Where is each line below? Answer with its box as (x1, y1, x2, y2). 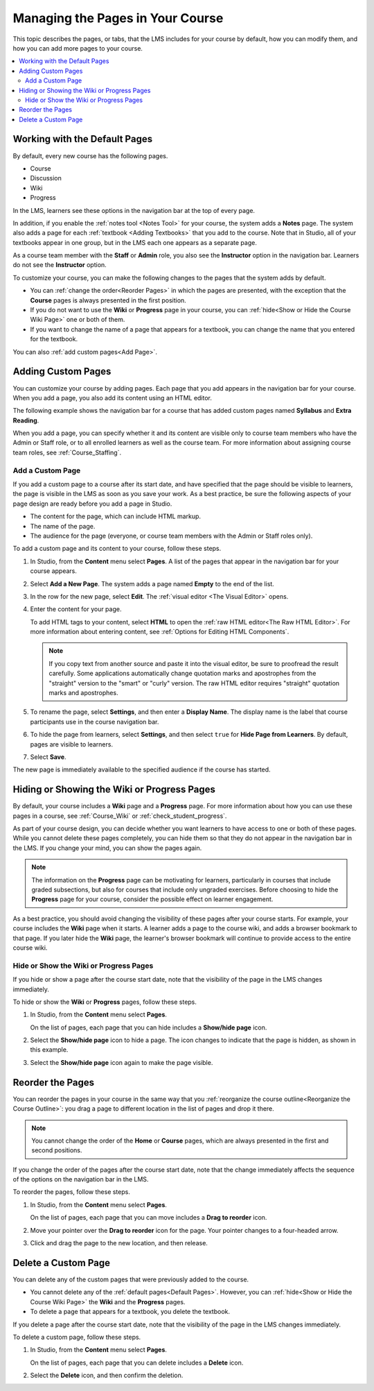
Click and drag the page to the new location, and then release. (30, 1239, 208, 1247)
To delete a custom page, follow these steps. (12, 1333, 141, 1341)
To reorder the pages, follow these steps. (12, 1188, 131, 1196)
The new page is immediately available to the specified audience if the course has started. (12, 765, 271, 774)
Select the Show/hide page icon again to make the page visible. (30, 1058, 213, 1066)
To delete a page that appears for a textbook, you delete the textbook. (30, 1308, 230, 1316)
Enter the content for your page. (30, 605, 122, 613)
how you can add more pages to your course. (12, 44, 143, 52)
